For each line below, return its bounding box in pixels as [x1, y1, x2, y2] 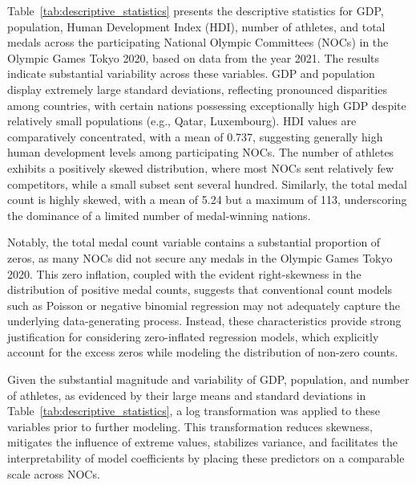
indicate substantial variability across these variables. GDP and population [7, 65, 375, 82]
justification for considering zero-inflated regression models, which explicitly [7, 328, 379, 344]
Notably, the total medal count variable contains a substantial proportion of [7, 234, 381, 251]
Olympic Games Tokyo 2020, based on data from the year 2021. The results [7, 49, 380, 66]
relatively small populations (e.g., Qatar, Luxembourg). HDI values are [7, 112, 357, 129]
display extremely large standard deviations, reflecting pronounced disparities [7, 80, 387, 97]
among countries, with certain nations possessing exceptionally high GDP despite [7, 96, 406, 113]
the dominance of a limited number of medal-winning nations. [7, 206, 311, 223]
